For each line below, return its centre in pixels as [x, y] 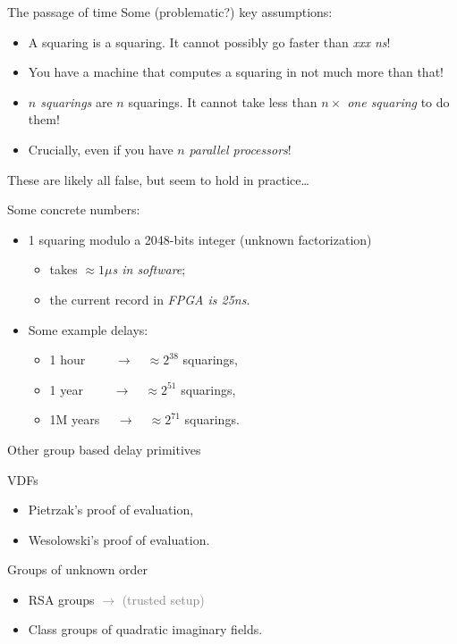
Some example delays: [88, 329]
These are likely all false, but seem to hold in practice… [158, 179]
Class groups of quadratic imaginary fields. [145, 629]
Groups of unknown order [78, 569]
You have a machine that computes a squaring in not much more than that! [236, 72]
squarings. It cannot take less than [223, 101]
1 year [66, 389]
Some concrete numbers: [74, 209]
